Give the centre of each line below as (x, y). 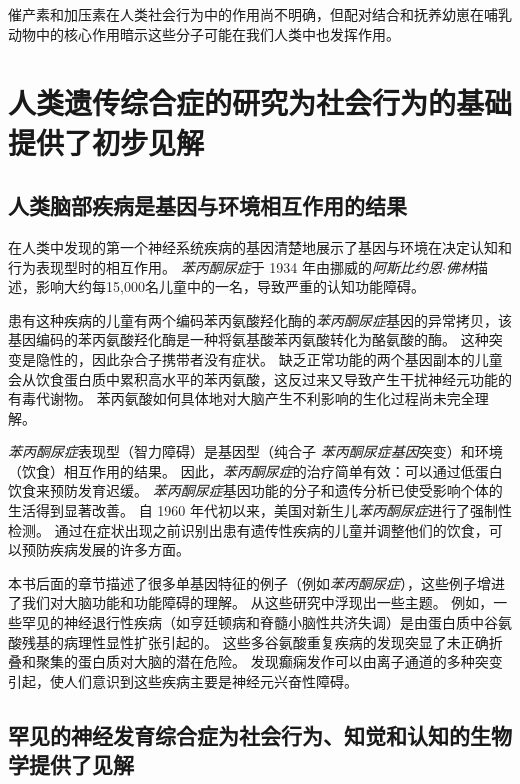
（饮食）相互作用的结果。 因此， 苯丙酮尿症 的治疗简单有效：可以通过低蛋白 (255, 470)
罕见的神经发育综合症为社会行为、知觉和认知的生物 (260, 734)
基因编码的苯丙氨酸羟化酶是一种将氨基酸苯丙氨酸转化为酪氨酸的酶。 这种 (248, 339)
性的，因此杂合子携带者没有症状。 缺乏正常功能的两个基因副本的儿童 (276, 358)
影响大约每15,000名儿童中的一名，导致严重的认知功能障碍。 (230, 286)
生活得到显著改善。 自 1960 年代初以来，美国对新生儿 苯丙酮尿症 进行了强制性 (260, 510)
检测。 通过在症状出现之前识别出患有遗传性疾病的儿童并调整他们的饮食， (248, 529)
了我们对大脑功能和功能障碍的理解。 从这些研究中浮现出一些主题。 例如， (251, 602)
